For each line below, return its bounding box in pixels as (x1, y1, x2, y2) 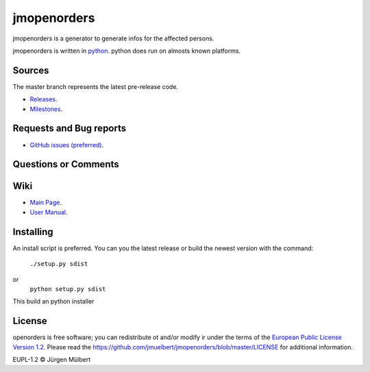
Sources (12, 64, 49, 76)
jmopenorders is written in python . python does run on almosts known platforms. (12, 47, 241, 55)
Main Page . (29, 199, 62, 207)
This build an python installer (12, 297, 95, 306)
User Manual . (29, 208, 68, 216)
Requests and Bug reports (12, 123, 127, 134)
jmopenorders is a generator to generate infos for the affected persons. (12, 34, 214, 42)
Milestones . (29, 105, 63, 113)
